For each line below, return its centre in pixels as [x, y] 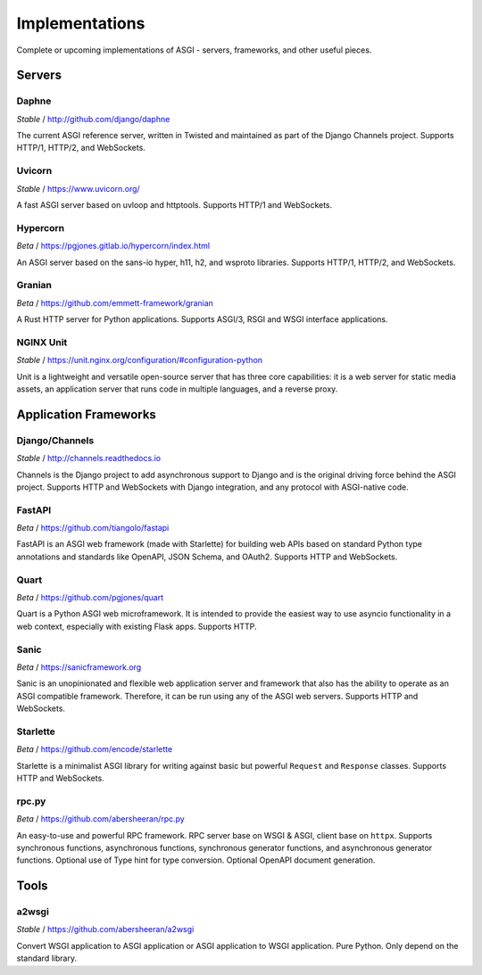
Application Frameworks [86, 414]
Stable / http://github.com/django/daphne [93, 119]
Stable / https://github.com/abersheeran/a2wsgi [105, 930]
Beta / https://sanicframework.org [79, 667]
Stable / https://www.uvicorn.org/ [78, 188]
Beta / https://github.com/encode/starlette [95, 749]
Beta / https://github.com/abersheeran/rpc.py [100, 819]
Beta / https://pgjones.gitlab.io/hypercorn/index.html [113, 246]
